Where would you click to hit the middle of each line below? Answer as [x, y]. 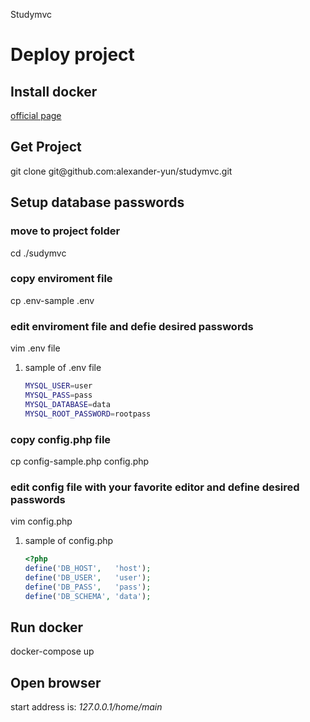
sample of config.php [69, 541]
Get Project [46, 147]
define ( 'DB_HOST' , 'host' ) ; [88, 569]
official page [36, 115]
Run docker [47, 627]
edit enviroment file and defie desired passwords [132, 326]
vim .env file [35, 348]
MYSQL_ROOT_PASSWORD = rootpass [88, 414]
